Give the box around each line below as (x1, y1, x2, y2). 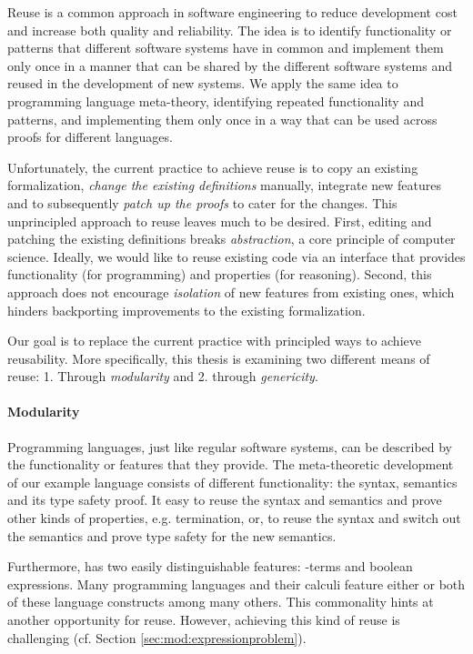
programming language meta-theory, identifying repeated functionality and (7, 91, 424, 110)
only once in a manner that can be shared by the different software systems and (7, 55, 452, 75)
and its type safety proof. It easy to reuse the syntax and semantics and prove (7, 490, 442, 509)
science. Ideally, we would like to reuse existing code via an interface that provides (7, 247, 466, 266)
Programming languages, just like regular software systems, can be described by (7, 437, 453, 456)
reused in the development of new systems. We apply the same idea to (7, 74, 398, 93)
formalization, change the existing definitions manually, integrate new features (7, 176, 441, 195)
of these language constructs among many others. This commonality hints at (7, 592, 434, 611)
